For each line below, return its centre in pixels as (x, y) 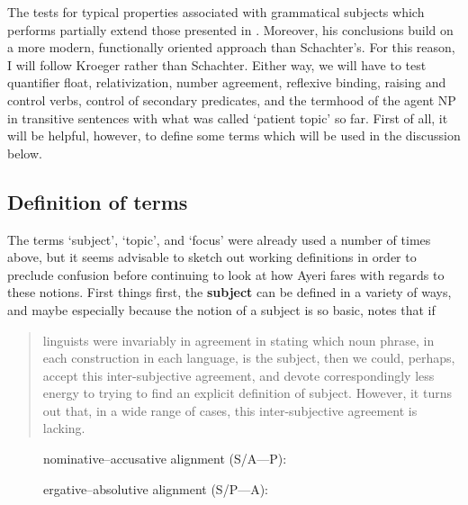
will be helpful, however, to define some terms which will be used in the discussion (234, 135)
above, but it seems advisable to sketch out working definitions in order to (212, 257)
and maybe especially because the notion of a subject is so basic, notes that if (221, 309)
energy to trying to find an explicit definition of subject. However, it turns (247, 393)
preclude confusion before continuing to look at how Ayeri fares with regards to (226, 274)
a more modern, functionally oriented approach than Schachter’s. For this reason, (231, 47)
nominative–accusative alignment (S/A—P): (165, 459)
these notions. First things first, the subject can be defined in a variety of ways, (229, 292)
